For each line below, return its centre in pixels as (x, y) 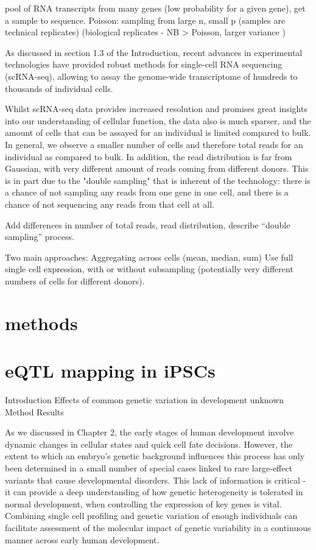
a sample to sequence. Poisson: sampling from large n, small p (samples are (145, 20)
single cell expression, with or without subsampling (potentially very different (149, 269)
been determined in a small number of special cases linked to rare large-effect (149, 467)
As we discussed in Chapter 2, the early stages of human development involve (149, 432)
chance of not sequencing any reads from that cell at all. (110, 204)
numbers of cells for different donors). (75, 280)
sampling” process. (40, 237)
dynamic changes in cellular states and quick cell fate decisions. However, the (149, 444)
